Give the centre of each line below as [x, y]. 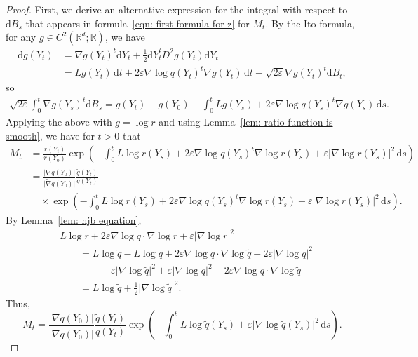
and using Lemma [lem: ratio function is [246, 121]
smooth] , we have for [50, 135]
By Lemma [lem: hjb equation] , [74, 220]
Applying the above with [59, 121]
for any [21, 37]
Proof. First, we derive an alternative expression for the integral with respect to [177, 9]
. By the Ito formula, [310, 23]
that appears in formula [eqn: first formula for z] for [137, 23]
